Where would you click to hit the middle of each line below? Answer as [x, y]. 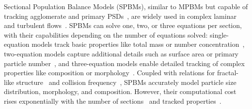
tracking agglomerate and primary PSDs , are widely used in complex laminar [120, 16]
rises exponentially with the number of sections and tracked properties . [113, 101]
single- [219, 34]
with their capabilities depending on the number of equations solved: [106, 34]
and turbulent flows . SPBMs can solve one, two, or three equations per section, [123, 25]
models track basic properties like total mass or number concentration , [138, 44]
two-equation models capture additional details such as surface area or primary [121, 53]
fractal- [228, 73]
